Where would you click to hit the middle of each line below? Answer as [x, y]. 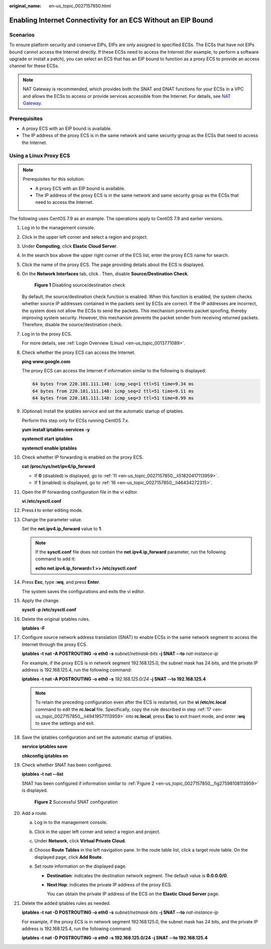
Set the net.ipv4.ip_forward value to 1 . [62, 529]
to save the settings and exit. [65, 723]
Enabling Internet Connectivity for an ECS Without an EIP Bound [111, 20]
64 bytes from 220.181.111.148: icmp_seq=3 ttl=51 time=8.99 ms [113, 398]
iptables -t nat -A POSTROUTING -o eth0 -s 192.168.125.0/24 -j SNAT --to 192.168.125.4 [114, 679]
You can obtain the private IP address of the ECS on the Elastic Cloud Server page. [133, 894]
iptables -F [33, 628]
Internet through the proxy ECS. [55, 644]
